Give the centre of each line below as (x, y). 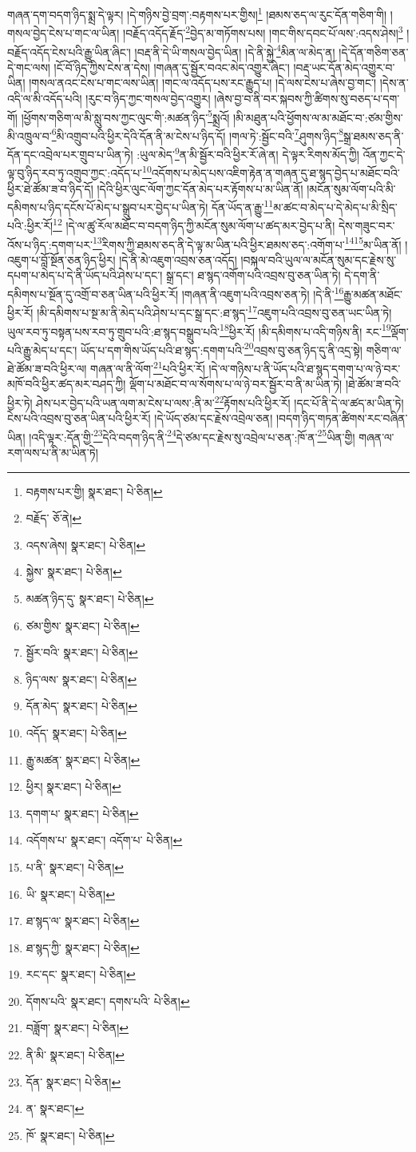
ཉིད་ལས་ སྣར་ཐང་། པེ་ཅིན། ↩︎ (81, 679)
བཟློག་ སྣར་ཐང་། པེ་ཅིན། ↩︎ (77, 1028)
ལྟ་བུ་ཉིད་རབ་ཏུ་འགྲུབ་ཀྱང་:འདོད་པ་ (75, 172)
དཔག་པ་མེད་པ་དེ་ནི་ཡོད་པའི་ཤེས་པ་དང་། (85, 275)
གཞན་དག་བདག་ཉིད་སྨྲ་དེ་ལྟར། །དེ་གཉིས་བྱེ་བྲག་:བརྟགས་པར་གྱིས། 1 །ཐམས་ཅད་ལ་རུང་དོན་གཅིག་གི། (197, 13)
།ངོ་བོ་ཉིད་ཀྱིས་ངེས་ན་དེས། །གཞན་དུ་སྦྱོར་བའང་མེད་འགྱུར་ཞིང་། (172, 67)
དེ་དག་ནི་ (362, 275)
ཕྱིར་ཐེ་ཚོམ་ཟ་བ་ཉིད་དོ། (50, 188)
